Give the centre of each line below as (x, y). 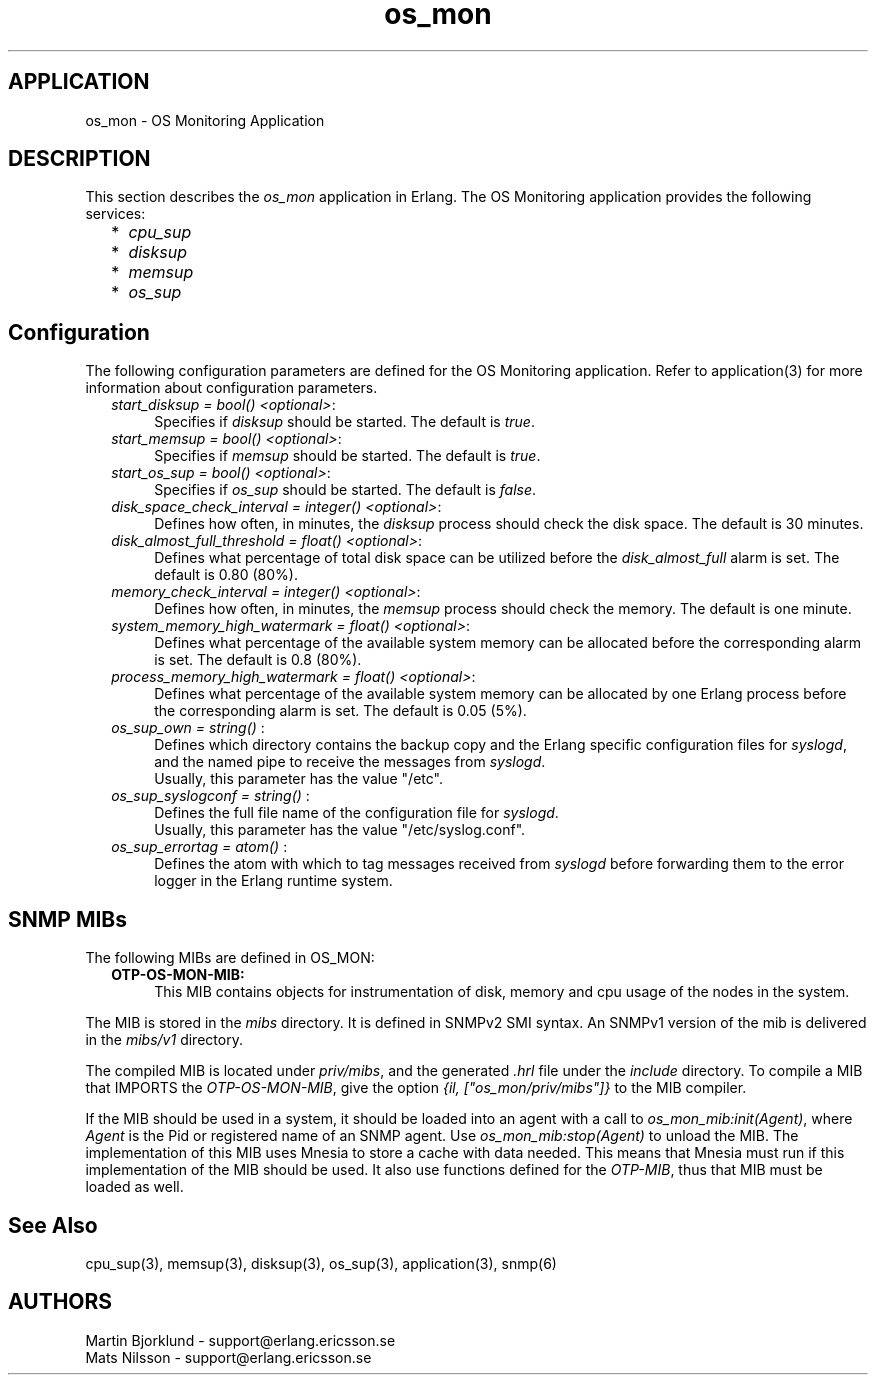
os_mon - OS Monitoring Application (205, 120)
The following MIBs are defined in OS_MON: (230, 958)
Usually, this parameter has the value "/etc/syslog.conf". (340, 830)
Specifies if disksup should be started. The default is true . (344, 422)
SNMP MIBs (68, 919)
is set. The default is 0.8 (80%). (258, 660)
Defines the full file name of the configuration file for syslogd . (356, 813)
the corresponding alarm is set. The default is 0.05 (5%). (340, 711)
